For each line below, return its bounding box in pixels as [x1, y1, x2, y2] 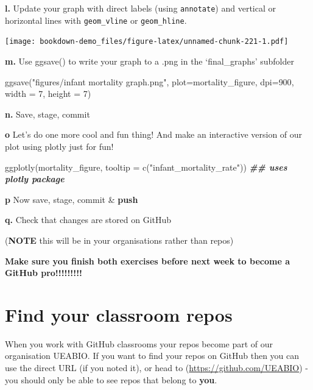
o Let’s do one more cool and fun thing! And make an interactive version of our [5, 128, 303, 141]
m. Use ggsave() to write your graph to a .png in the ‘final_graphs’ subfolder [5, 54, 294, 67]
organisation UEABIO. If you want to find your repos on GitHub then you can [5, 349, 300, 362]
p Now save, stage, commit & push [5, 193, 138, 205]
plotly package [5, 172, 65, 185]
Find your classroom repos [5, 302, 233, 327]
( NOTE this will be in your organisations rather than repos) [5, 233, 234, 246]
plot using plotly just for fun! [5, 140, 114, 152]
